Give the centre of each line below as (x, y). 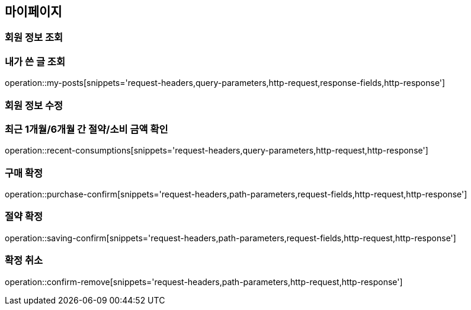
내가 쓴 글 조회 (35, 61)
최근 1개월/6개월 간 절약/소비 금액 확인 (86, 129)
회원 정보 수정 (34, 105)
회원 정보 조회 (34, 38)
